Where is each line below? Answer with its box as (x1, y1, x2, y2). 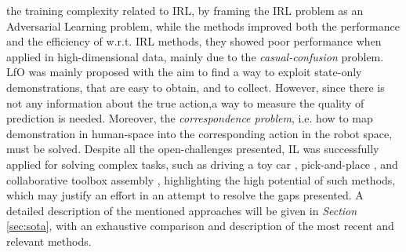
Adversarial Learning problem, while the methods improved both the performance (6, 17, 400, 34)
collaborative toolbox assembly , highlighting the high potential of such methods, (6, 171, 396, 188)
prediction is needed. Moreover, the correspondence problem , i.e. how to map (6, 110, 373, 126)
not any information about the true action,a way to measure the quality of (6, 94, 364, 111)
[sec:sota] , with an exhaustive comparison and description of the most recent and (6, 217, 394, 234)
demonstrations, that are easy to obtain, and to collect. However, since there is (6, 79, 385, 95)
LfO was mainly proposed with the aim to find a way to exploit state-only (6, 64, 362, 80)
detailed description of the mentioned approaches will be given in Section (6, 202, 357, 218)
